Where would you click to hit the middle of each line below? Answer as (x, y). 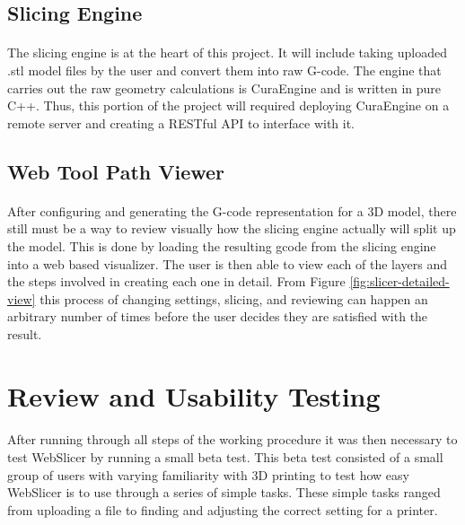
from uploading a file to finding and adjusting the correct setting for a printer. (223, 509)
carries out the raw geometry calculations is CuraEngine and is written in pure (224, 87)
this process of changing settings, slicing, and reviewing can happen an (234, 298)
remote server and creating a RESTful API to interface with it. (181, 122)
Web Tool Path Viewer (116, 171)
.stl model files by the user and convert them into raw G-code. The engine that (224, 70)
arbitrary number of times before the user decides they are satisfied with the (218, 316)
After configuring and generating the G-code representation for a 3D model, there (232, 210)
